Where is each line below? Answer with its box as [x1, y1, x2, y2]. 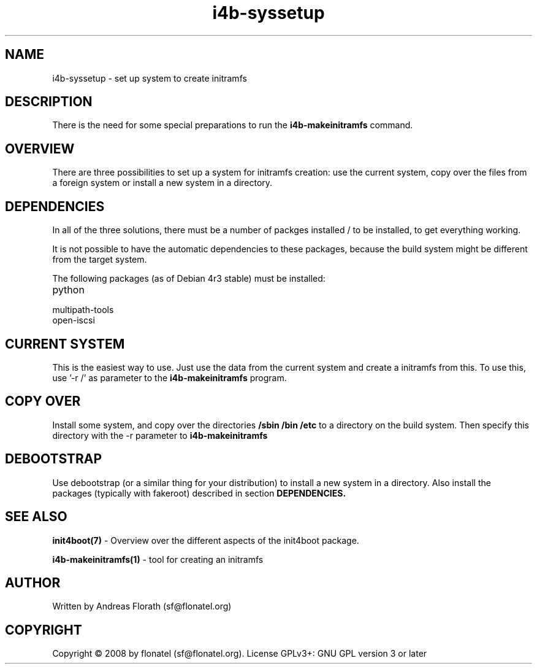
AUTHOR [5, 574, 61, 590]
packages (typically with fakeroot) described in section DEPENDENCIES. [52, 487, 346, 498]
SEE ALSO [5, 509, 67, 525]
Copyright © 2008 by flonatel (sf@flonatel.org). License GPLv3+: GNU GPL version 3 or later [52, 648, 427, 659]
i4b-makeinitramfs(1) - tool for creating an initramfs [52, 554, 264, 565]
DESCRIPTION [5, 94, 93, 110]
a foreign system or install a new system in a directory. [52, 177, 273, 188]
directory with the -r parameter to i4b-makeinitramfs [52, 430, 268, 441]
